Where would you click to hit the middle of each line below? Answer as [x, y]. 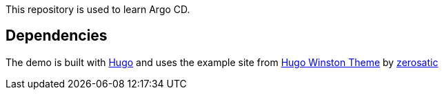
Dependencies [57, 36]
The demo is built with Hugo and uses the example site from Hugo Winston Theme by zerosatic [222, 62]
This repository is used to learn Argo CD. [98, 9]
